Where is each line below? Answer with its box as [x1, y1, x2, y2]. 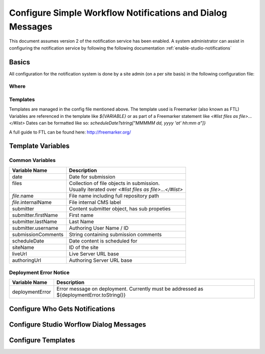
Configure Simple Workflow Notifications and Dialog [9, 7, 227, 18]
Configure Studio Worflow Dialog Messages [9, 320, 147, 328]
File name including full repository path [69, 192, 159, 199]
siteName [12, 244, 34, 250]
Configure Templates [9, 336, 76, 344]
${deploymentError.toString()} [56, 292, 126, 299]
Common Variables [9, 157, 56, 164]
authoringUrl [12, 257, 41, 264]
